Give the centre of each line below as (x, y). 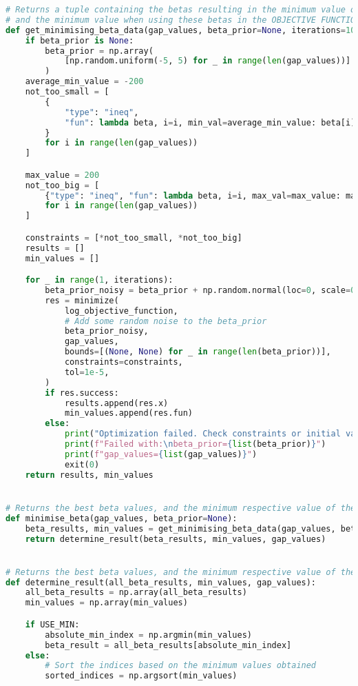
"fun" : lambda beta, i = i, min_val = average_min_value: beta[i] (210, 122)
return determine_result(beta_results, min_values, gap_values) (176, 539)
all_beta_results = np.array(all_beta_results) (136, 593)
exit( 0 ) (82, 464)
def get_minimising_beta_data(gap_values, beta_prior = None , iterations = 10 (181, 30)
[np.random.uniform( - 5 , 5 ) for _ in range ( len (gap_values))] (208, 61)
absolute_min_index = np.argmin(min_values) (148, 635)
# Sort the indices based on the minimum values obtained (181, 666)
